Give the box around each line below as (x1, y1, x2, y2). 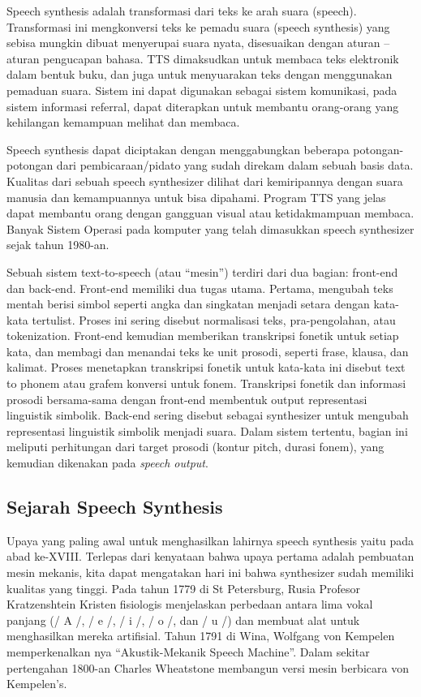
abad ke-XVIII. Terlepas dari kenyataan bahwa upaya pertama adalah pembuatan (6, 548, 415, 565)
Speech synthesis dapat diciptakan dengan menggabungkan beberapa (6, 140, 350, 157)
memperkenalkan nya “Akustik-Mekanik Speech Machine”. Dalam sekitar (6, 643, 370, 660)
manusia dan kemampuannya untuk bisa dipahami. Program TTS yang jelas (6, 188, 386, 205)
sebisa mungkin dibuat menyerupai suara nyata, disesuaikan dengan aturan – (6, 34, 390, 51)
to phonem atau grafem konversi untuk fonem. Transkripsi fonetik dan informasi (6, 375, 406, 392)
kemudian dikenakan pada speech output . (6, 454, 208, 471)
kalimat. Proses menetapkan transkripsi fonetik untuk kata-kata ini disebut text (6, 359, 406, 376)
